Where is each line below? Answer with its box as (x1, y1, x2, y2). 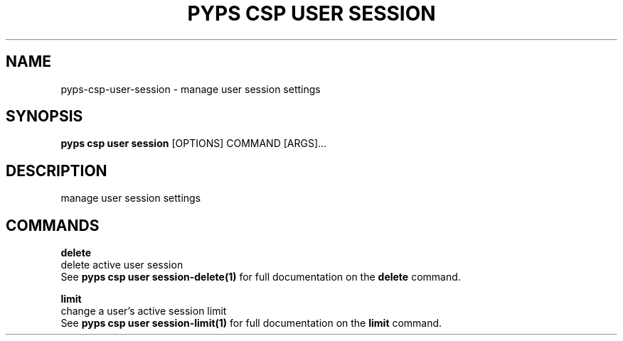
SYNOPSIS (6, 107, 83, 126)
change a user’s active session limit (60, 305, 227, 318)
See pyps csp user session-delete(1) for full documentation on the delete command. (60, 271, 461, 283)
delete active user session (60, 259, 183, 271)
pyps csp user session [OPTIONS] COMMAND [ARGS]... (60, 137, 327, 150)
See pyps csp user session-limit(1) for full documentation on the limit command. (60, 317, 442, 330)
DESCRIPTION (6, 161, 107, 180)
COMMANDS (6, 216, 100, 234)
